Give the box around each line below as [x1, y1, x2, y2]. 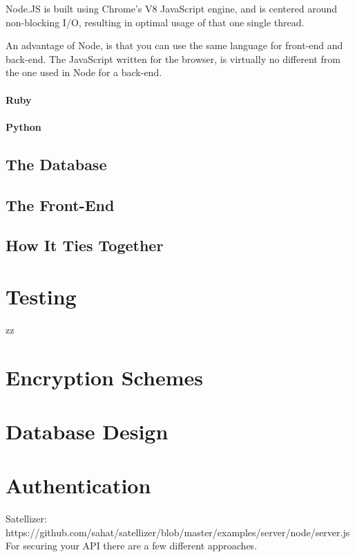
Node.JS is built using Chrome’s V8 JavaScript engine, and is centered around [6, 1, 337, 15]
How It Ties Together [6, 235, 164, 256]
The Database [6, 153, 107, 174]
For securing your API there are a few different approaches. [6, 538, 258, 553]
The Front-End [6, 194, 115, 215]
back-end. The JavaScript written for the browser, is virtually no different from [6, 51, 340, 66]
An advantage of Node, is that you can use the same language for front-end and [6, 38, 343, 53]
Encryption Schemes [6, 363, 203, 391]
